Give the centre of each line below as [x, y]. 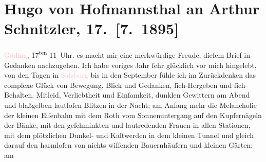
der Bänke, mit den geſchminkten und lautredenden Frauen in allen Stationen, [127, 125]
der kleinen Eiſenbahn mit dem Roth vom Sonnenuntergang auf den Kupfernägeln [133, 115]
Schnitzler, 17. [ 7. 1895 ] [92, 28]
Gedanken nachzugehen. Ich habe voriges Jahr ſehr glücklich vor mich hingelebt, [130, 65]
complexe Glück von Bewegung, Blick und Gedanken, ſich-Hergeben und [118, 85]
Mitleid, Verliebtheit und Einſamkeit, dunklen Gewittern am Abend [143, 95]
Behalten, [19, 95]
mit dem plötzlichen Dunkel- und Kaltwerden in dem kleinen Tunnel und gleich [129, 135]
